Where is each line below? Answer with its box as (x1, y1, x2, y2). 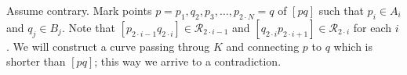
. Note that (61, 19, 115, 35)
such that (318, 2, 364, 18)
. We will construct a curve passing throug (6, 37, 210, 54)
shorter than (6, 53, 66, 70)
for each (353, 19, 392, 35)
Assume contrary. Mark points (6, 2, 152, 18)
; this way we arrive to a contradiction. (94, 53, 282, 70)
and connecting (226, 37, 300, 54)
